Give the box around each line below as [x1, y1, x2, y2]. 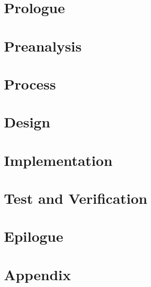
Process [4, 73, 56, 93]
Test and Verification [4, 188, 148, 208]
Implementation [4, 150, 113, 170]
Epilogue [4, 226, 63, 246]
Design [4, 112, 51, 132]
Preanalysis [4, 36, 82, 55]
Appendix [4, 264, 71, 284]
